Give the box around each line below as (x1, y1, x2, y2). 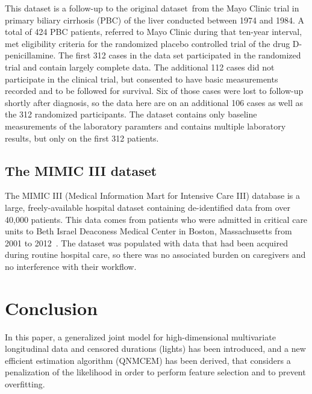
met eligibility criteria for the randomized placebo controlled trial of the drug (5, 37, 290, 49)
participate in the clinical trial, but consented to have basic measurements (5, 72, 278, 85)
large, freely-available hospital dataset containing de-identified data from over (5, 201, 290, 213)
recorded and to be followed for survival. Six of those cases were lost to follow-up (5, 84, 304, 97)
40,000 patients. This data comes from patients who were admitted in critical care (5, 213, 308, 225)
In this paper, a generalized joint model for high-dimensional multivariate (5, 330, 276, 343)
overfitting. (5, 377, 45, 390)
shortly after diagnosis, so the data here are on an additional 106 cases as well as (5, 96, 304, 108)
